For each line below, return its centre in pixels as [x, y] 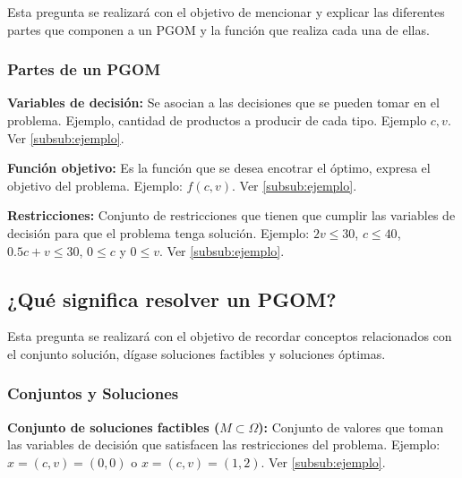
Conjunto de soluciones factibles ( [114, 427]
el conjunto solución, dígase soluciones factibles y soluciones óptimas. [197, 353]
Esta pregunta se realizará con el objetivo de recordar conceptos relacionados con [230, 336]
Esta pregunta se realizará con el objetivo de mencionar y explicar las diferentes [226, 12]
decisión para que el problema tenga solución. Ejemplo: [158, 232]
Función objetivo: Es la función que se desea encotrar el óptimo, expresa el [219, 168]
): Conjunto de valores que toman [351, 427]
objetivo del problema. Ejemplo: [95, 185]
